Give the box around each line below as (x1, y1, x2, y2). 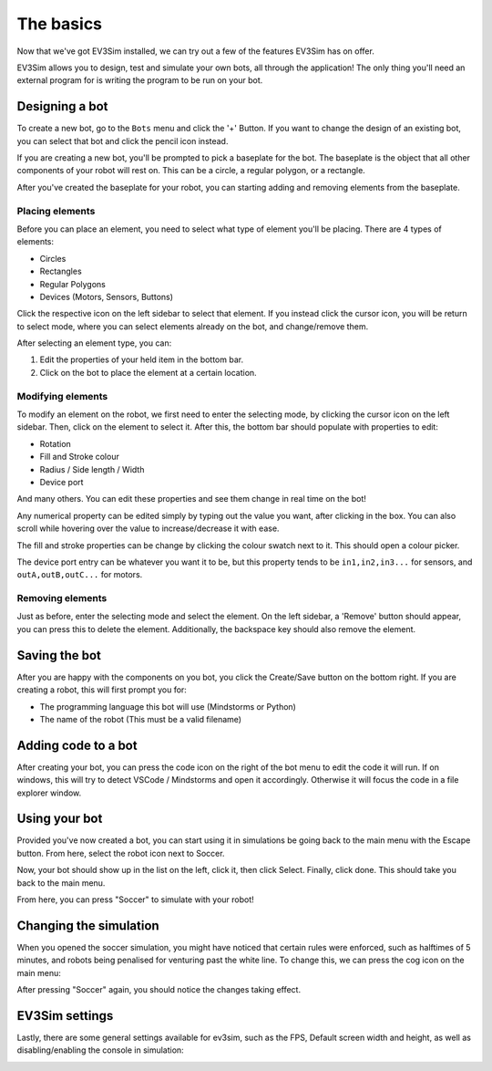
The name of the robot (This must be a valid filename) (39, 713, 241, 724)
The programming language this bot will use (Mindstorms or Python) (39, 701, 296, 712)
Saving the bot (16, 648, 102, 663)
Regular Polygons (39, 278, 107, 289)
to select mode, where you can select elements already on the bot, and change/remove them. (16, 320, 369, 332)
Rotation (39, 438, 72, 449)
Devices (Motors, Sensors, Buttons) (39, 291, 173, 302)
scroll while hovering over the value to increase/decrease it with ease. (16, 523, 280, 534)
